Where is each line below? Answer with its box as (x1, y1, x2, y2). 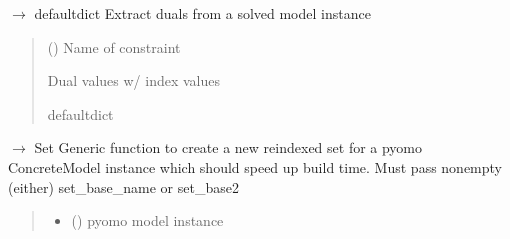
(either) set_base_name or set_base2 (8, 176, 239, 197)
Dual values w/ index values (47, 70, 221, 91)
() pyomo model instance (71, 210, 224, 231)
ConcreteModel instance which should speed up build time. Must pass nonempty (8, 156, 503, 177)
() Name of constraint (47, 36, 181, 57)
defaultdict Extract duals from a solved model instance (34, 3, 371, 23)
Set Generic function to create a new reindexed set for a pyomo (34, 137, 423, 158)
